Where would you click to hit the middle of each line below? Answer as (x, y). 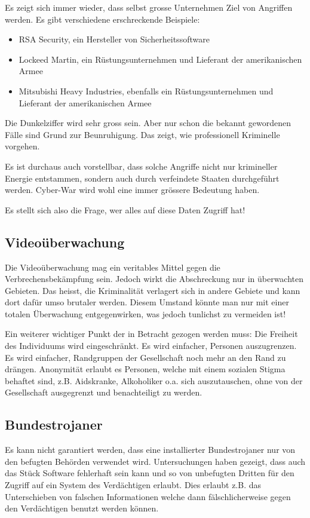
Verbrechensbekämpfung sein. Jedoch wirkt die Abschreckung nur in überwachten (154, 279)
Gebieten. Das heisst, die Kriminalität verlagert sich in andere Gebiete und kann (153, 290)
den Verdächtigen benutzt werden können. (82, 508)
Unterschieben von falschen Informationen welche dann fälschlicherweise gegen (148, 496)
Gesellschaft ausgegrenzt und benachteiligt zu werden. (104, 392)
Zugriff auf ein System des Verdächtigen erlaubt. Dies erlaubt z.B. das (133, 485)
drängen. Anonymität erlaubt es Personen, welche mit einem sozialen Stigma (145, 369)
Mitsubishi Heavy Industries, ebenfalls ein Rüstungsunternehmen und (146, 91)
